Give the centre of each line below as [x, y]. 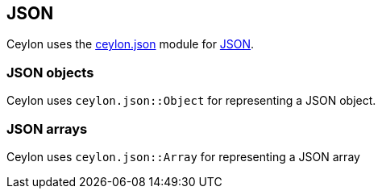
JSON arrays [47, 129]
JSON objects [50, 72]
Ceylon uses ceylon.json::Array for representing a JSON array [183, 156]
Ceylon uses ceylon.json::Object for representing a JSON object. [191, 101]
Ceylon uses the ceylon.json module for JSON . [131, 44]
